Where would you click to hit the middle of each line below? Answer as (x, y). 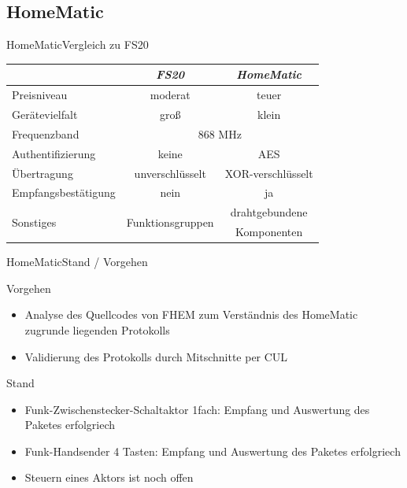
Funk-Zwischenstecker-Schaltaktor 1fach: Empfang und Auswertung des (197, 409)
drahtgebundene (269, 212)
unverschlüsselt (170, 173)
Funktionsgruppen (170, 222)
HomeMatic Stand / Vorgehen (77, 262)
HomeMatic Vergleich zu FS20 (78, 44)
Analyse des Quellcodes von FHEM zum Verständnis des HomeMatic (191, 314)
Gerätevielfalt (45, 114)
